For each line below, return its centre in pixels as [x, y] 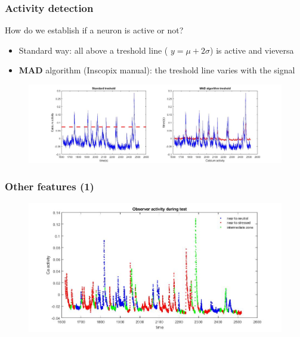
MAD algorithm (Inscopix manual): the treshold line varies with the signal [157, 70]
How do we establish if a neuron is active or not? [94, 30]
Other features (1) [50, 186]
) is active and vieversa [252, 50]
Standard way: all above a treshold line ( [93, 50]
